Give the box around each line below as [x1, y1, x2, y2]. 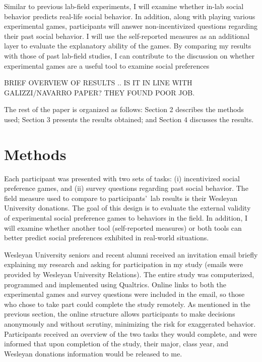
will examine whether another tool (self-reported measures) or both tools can [4, 222, 242, 233]
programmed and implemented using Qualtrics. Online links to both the [4, 279, 226, 289]
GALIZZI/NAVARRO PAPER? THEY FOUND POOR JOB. [4, 87, 195, 97]
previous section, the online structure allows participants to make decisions [4, 308, 235, 319]
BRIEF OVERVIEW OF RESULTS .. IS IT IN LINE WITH [4, 77, 192, 88]
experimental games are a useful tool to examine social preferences [4, 60, 210, 71]
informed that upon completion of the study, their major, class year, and [4, 338, 228, 349]
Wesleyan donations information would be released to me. [4, 348, 182, 358]
